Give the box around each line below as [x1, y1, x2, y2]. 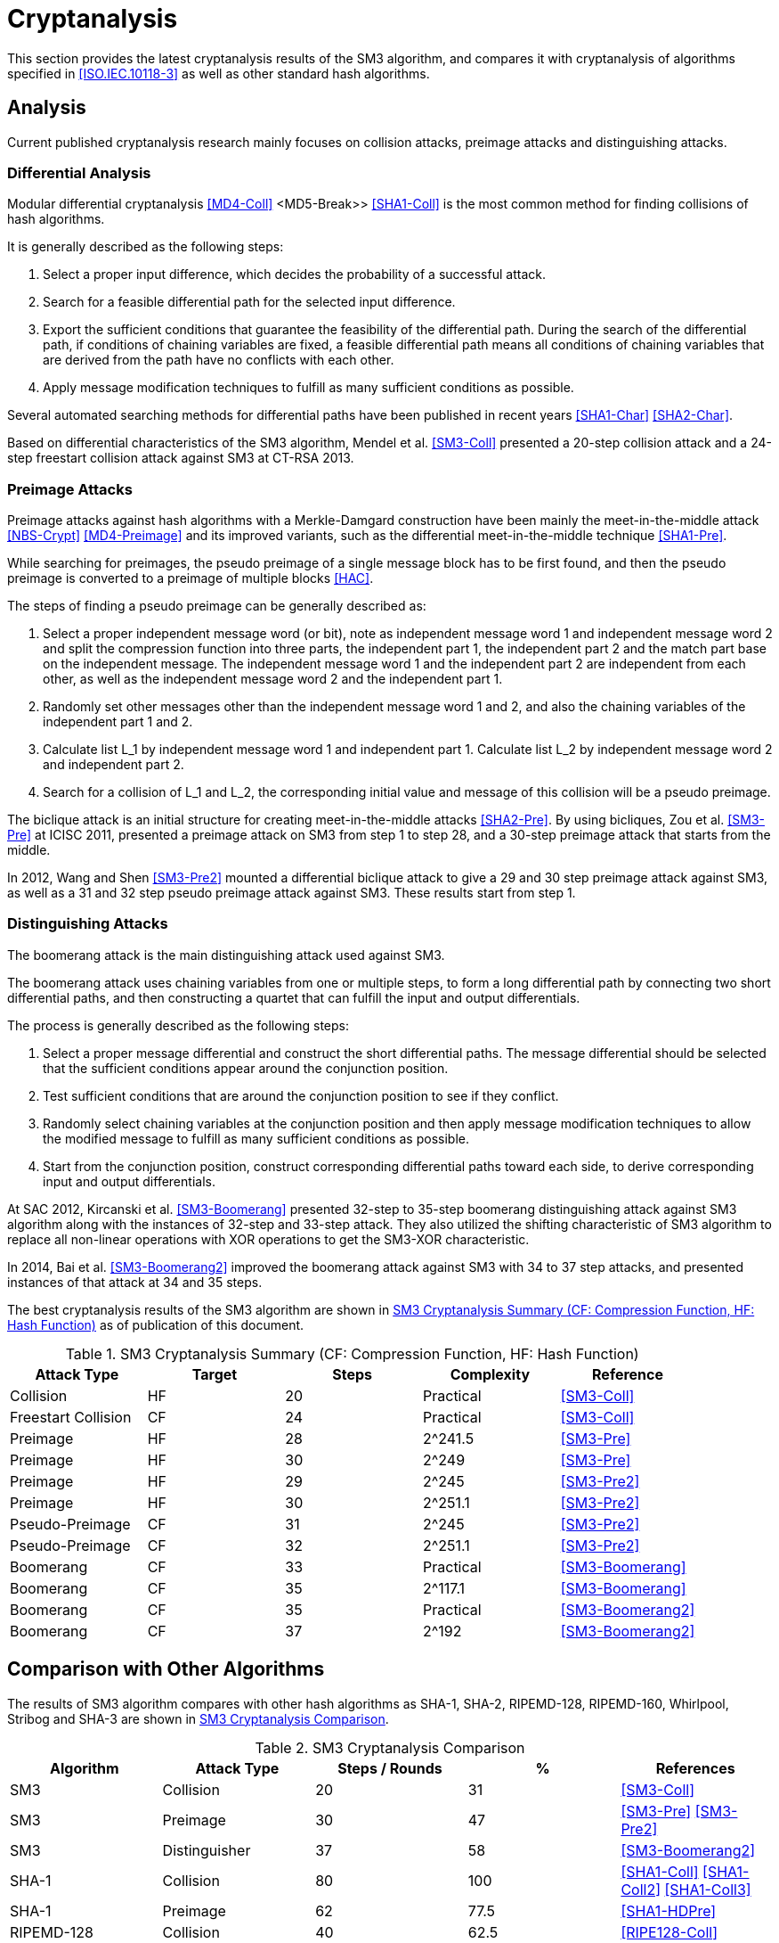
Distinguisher [162, 1841, 251, 1859]
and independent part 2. [43, 757, 184, 773]
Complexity [450, 1365, 531, 1383]
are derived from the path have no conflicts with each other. [43, 352, 394, 368]
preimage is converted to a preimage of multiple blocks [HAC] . [7, 570, 374, 586]
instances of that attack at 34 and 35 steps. [7, 1274, 263, 1290]
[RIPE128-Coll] [621, 1923, 718, 1941]
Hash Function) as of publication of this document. [7, 1316, 304, 1332]
